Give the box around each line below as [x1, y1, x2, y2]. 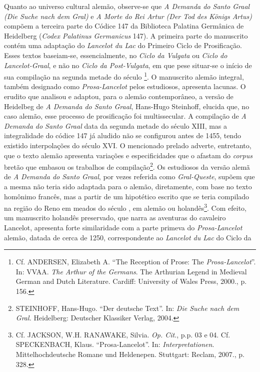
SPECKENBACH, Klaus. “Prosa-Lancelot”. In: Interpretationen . [15, 339, 214, 349]
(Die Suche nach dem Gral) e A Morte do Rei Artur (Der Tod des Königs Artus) [4, 11, 252, 21]
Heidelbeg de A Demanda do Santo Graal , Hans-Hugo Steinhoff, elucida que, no [4, 101, 249, 111]
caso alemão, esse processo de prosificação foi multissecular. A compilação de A [4, 111, 246, 121]
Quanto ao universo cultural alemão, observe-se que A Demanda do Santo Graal [4, 1, 250, 11]
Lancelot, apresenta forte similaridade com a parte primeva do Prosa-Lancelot [4, 222, 242, 233]
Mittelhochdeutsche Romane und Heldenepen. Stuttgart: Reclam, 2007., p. [15, 348, 244, 359]
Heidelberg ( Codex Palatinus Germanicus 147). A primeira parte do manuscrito [4, 30, 248, 41]
